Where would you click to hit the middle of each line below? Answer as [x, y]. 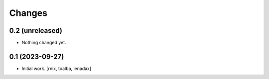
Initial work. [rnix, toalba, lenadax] [57, 68]
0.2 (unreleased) [36, 31]
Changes [28, 13]
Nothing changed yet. [44, 43]
